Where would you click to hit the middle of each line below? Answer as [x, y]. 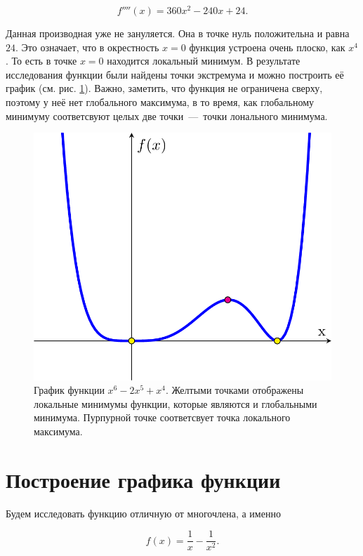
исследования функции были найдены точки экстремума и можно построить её [175, 74]
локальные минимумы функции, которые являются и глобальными [176, 403]
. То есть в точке [41, 61]
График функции [69, 390]
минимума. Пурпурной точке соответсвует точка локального [162, 417]
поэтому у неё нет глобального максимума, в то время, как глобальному [160, 102]
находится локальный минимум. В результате [204, 61]
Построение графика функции [143, 479]
